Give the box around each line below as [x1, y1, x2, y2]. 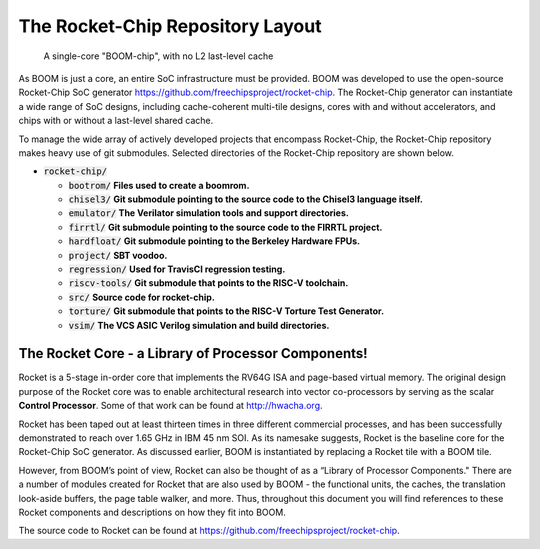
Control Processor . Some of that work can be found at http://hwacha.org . [18, 400, 324, 412]
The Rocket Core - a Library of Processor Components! [18, 345, 369, 362]
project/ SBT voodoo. [68, 249, 168, 261]
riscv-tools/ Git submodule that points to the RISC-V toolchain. [68, 277, 349, 289]
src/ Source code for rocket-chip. [68, 291, 215, 303]
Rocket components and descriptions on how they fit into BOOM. [18, 506, 287, 518]
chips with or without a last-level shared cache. [18, 115, 214, 127]
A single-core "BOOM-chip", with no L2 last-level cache [43, 50, 274, 62]
